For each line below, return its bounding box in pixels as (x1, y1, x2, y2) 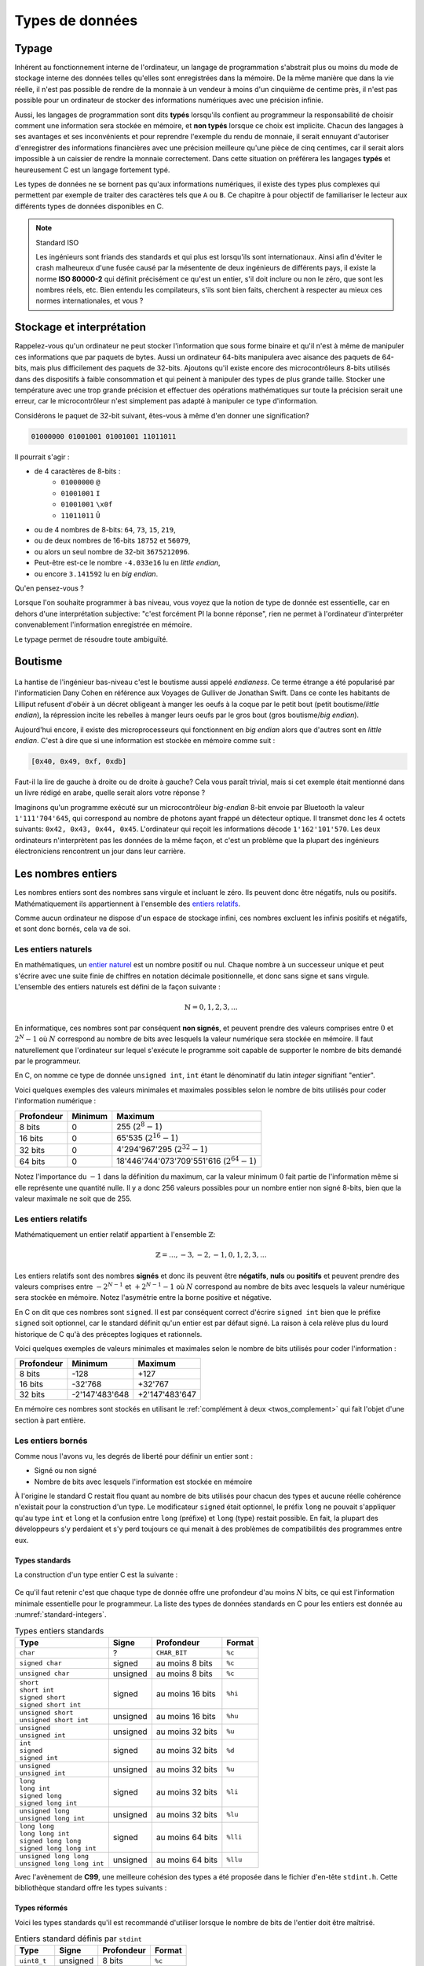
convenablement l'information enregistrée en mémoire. (14, 620, 192, 629)
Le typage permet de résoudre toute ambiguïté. (14, 634, 169, 644)
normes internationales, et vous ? (35, 296, 144, 306)
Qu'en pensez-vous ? (14, 584, 84, 593)
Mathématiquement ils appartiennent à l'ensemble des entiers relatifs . (14, 899, 241, 908)
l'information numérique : (14, 1096, 97, 1106)
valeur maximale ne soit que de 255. (14, 1194, 132, 1203)
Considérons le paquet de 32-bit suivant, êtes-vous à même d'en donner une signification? (14, 411, 309, 420)
